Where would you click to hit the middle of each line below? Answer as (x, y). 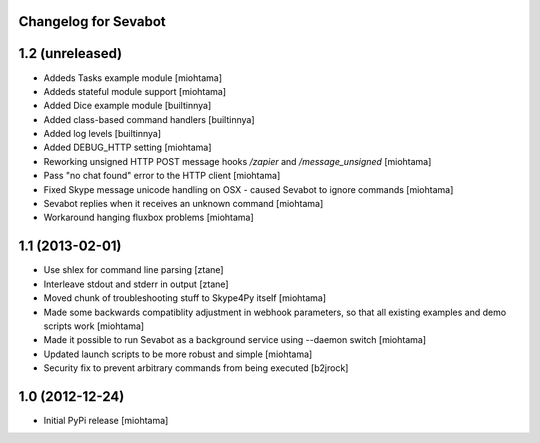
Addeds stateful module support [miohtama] (135, 91)
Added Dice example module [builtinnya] (127, 106)
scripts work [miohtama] (94, 326)
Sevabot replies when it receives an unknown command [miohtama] (183, 204)
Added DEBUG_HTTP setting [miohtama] (127, 147)
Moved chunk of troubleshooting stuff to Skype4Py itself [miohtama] (185, 298)
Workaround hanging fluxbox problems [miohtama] (148, 217)
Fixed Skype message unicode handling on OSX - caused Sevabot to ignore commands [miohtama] (248, 189)
